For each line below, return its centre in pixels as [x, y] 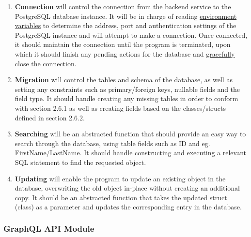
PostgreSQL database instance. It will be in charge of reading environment [126, 16]
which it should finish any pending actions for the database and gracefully [125, 53]
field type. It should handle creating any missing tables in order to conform [126, 98]
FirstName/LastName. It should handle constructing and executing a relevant [130, 153]
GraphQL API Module [49, 228]
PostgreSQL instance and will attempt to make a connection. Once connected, [131, 35]
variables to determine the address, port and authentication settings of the [125, 25]
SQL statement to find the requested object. [80, 162]
